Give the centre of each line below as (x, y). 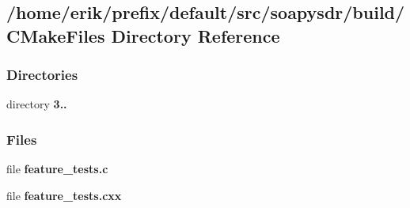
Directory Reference (196, 35)
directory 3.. (37, 104)
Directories (42, 75)
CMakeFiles (56, 35)
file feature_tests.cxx (64, 195)
